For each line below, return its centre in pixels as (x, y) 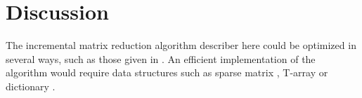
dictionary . (31, 86)
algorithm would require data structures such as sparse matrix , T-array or (167, 72)
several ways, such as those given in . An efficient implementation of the (161, 58)
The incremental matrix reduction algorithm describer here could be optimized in (181, 45)
